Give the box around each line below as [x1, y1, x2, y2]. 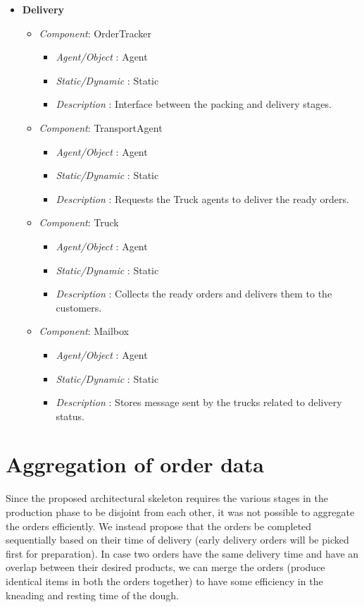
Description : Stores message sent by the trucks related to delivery [56, 395, 342, 410]
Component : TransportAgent [39, 120, 163, 135]
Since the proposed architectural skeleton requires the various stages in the [6, 491, 329, 505]
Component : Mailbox [39, 324, 130, 338]
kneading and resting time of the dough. [6, 587, 179, 602]
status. [56, 408, 84, 423]
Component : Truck [39, 215, 119, 230]
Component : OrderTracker [39, 25, 152, 40]
